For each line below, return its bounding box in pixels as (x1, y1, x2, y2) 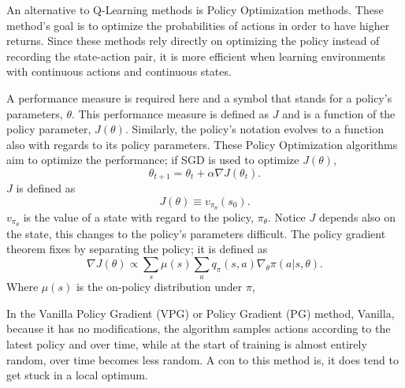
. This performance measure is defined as (71, 105, 269, 121)
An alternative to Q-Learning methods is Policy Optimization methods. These (6, 2, 384, 17)
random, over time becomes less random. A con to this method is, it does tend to (6, 351, 399, 367)
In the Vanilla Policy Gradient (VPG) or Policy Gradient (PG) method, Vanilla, (6, 304, 395, 321)
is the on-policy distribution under (76, 278, 243, 295)
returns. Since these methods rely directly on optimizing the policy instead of (6, 32, 380, 49)
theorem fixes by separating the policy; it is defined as (6, 241, 268, 257)
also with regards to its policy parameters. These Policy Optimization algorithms (6, 136, 398, 152)
